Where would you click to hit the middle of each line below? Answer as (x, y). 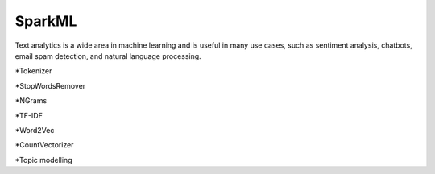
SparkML (46, 21)
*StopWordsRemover (50, 85)
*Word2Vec (35, 130)
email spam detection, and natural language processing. (108, 56)
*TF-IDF (29, 115)
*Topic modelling (43, 159)
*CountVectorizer (44, 145)
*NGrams (31, 101)
